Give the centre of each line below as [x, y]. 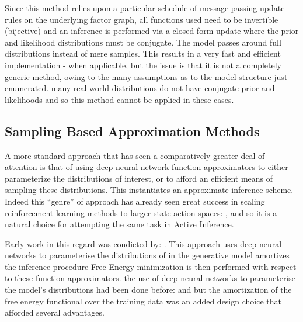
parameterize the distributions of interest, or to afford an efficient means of [139, 178]
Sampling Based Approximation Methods [132, 131]
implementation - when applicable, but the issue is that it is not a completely [143, 65]
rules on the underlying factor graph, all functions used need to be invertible [142, 19]
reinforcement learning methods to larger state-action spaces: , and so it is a [141, 212]
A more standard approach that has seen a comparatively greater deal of [135, 155]
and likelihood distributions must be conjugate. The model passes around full [143, 42]
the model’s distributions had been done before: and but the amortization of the [148, 290]
